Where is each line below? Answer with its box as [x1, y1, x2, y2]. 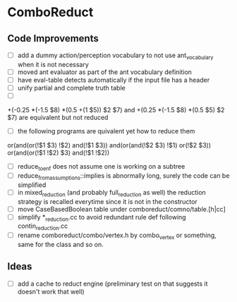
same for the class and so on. [17, 240, 104, 248]
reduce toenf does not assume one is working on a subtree [17, 162, 186, 172]
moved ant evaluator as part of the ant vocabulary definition [17, 68, 193, 76]
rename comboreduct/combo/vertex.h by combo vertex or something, [17, 231, 217, 241]
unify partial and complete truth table [17, 83, 126, 92]
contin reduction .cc [17, 222, 68, 232]
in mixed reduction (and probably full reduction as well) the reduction [17, 188, 206, 198]
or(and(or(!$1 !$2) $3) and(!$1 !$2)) [7, 149, 110, 157]
